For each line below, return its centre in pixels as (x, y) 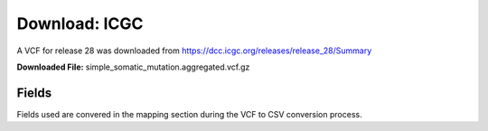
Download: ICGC (80, 23)
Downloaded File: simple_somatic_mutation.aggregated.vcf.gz (133, 67)
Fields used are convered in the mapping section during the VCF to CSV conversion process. (189, 114)
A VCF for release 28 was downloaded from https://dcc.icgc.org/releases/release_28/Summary (194, 51)
